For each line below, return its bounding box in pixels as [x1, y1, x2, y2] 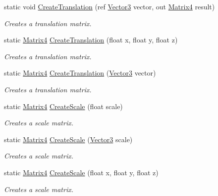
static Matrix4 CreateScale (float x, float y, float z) [4, 167, 159, 177]
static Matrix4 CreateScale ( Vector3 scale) [4, 134, 133, 144]
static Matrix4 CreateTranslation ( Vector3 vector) [4, 68, 156, 78]
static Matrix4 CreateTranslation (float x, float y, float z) [4, 35, 178, 45]
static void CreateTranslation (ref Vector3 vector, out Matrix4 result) [4, 1, 215, 11]
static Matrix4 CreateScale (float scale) [4, 101, 123, 111]
